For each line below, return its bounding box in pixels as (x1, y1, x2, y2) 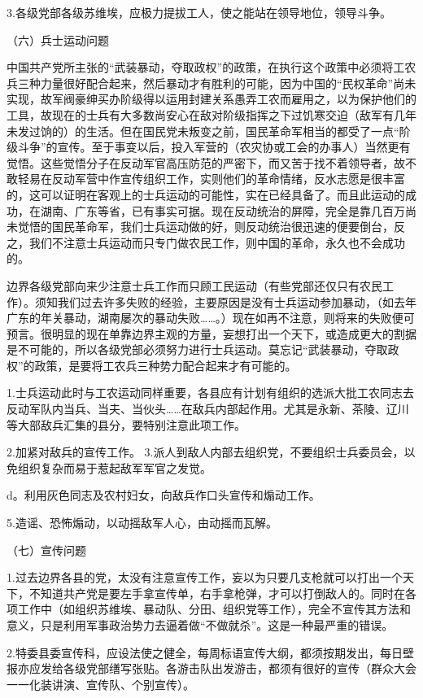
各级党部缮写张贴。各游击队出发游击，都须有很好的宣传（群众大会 (63, 660, 416, 677)
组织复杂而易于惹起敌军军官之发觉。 (17, 459, 211, 476)
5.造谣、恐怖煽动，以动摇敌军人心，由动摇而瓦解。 (7, 514, 277, 531)
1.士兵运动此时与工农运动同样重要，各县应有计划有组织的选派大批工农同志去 (7, 384, 414, 401)
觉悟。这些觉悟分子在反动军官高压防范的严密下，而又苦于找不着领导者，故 (7, 154, 405, 171)
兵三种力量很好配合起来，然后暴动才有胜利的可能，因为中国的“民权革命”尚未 (7, 74, 416, 91)
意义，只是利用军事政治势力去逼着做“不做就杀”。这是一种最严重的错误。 (7, 617, 394, 633)
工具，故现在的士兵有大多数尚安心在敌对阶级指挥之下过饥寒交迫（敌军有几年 (7, 106, 416, 123)
